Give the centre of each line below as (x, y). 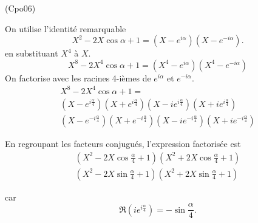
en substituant (32, 53)
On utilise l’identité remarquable (66, 28)
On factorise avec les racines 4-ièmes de (78, 77)
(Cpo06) (20, 8)
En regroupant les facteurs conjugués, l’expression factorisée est (123, 143)
